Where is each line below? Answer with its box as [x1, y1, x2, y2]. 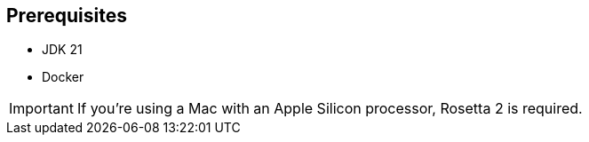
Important [9, 99, 74, 118]
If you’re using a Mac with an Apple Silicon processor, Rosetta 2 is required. [76, 99, 583, 118]
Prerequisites [6, 4, 127, 27]
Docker [42, 69, 84, 85]
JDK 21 [42, 42, 83, 58]
